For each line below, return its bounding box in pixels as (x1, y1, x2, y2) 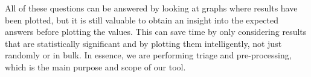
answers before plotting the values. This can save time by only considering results (5, 25, 307, 38)
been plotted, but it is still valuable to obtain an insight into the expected (5, 13, 278, 26)
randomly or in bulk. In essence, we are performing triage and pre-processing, (5, 49, 292, 61)
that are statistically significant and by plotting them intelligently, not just (5, 37, 282, 49)
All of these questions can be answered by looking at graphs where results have (5, 2, 298, 14)
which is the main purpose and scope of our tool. (5, 60, 186, 73)
